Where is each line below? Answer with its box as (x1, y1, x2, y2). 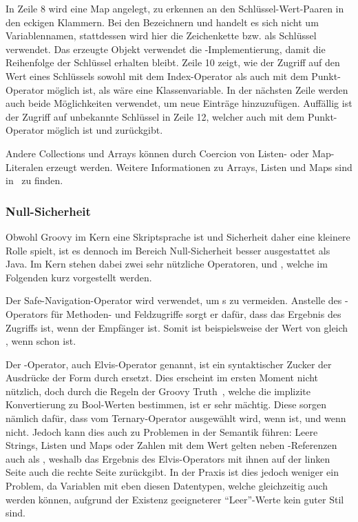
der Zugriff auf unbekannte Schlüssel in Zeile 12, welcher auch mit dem (6, 109, 305, 123)
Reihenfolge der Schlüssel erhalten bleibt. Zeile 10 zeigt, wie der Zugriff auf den (6, 55, 340, 70)
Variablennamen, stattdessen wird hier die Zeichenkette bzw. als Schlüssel (6, 28, 317, 43)
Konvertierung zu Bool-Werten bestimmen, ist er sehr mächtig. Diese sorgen (6, 397, 327, 412)
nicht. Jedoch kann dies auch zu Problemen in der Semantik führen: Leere (6, 424, 318, 439)
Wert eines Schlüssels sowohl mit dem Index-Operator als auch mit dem (6, 68, 308, 83)
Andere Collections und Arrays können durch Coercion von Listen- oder (6, 145, 309, 160)
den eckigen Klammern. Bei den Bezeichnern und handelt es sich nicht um (6, 14, 319, 29)
